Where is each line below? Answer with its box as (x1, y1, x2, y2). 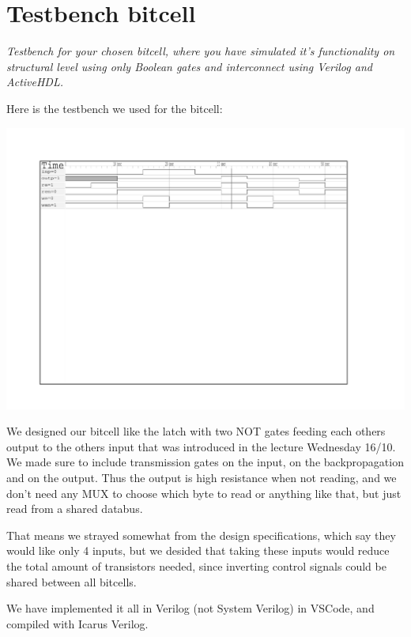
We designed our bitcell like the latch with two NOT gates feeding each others (6, 423, 386, 439)
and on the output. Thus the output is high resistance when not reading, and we (6, 469, 397, 486)
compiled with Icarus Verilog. (6, 615, 149, 631)
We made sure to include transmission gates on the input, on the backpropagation (6, 454, 404, 470)
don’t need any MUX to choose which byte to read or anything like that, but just (6, 484, 402, 501)
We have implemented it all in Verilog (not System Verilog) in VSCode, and (6, 600, 375, 616)
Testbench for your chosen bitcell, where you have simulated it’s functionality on (6, 43, 395, 59)
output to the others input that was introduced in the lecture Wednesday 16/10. (6, 438, 396, 454)
